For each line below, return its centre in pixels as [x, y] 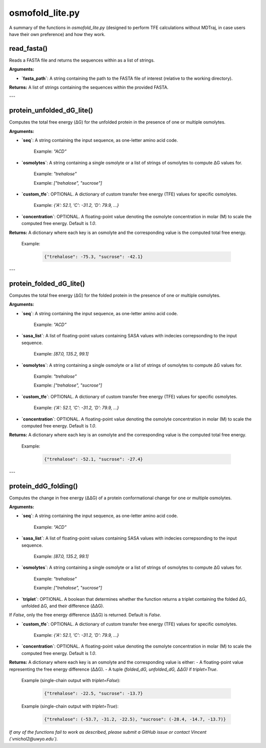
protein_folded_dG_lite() [47, 283]
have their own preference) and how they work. [57, 34]
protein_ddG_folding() [44, 486]
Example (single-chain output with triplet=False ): [71, 681]
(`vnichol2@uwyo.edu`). [33, 739]
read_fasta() [28, 49]
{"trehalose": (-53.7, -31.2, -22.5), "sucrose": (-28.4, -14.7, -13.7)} [135, 719]
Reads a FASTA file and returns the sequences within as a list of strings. [82, 60]
